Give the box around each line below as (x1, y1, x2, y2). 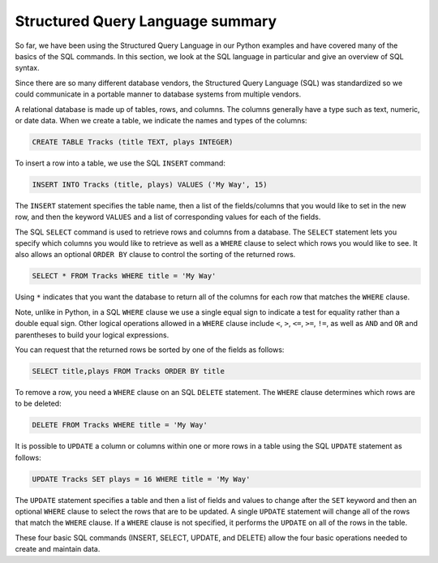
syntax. (15, 63, 40, 73)
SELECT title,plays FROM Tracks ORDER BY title (32, 366, 225, 376)
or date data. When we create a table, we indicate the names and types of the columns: (15, 115, 307, 125)
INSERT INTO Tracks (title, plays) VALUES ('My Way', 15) (32, 179, 268, 189)
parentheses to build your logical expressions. (15, 329, 170, 340)
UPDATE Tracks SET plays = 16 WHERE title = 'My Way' (32, 475, 251, 483)
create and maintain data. (15, 544, 101, 554)
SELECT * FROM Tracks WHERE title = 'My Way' (32, 272, 217, 281)
